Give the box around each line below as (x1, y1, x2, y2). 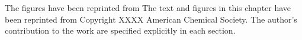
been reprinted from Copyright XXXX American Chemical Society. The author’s (5, 13, 297, 25)
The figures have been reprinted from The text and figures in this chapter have (5, 2, 291, 13)
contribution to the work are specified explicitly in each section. (5, 24, 236, 37)
